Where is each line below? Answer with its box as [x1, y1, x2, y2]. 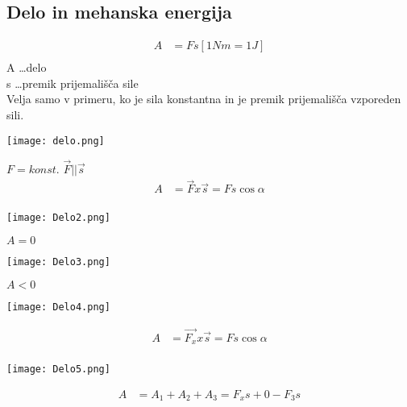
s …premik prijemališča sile [6, 74, 139, 91]
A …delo [6, 59, 47, 76]
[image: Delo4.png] [6, 301, 110, 313]
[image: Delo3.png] [6, 256, 110, 268]
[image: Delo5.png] [6, 363, 110, 376]
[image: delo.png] [6, 135, 105, 147]
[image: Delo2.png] [6, 212, 110, 224]
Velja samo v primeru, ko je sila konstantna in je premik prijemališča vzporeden [6, 90, 401, 107]
